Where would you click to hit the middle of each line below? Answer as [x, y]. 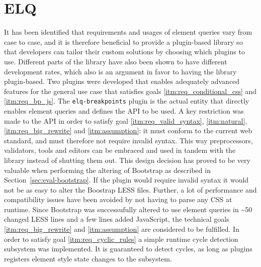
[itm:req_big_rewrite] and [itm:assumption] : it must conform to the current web [128, 130]
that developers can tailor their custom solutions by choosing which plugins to [124, 52]
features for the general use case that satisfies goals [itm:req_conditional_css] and [130, 91]
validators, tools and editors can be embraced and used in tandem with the [120, 150]
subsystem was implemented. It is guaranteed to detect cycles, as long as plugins [128, 249]
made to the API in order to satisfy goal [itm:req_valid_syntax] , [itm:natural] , [126, 120]
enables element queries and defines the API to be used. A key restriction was [124, 110]
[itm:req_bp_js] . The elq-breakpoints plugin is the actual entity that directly [127, 101]
